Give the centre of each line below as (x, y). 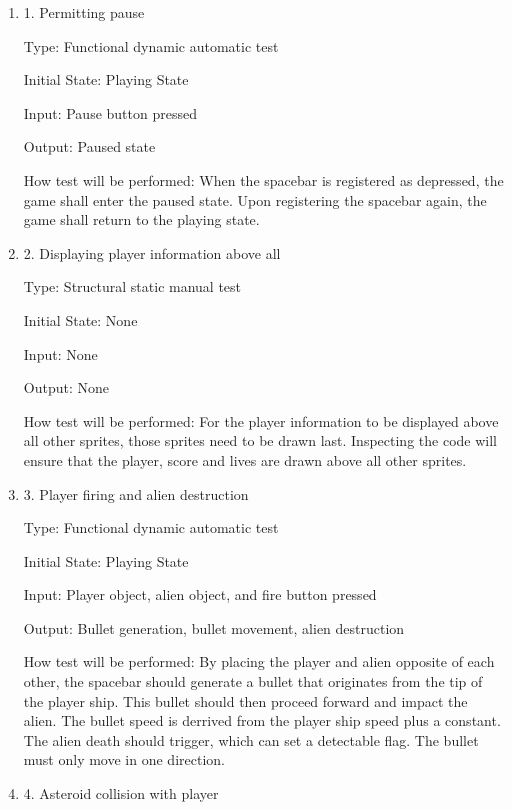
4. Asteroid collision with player (121, 793)
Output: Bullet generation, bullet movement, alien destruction (214, 627)
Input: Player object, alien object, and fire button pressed (200, 594)
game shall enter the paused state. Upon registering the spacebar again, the (255, 199)
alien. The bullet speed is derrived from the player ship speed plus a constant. (262, 720)
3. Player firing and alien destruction (136, 493)
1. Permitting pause (84, 12)
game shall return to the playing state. (141, 219)
